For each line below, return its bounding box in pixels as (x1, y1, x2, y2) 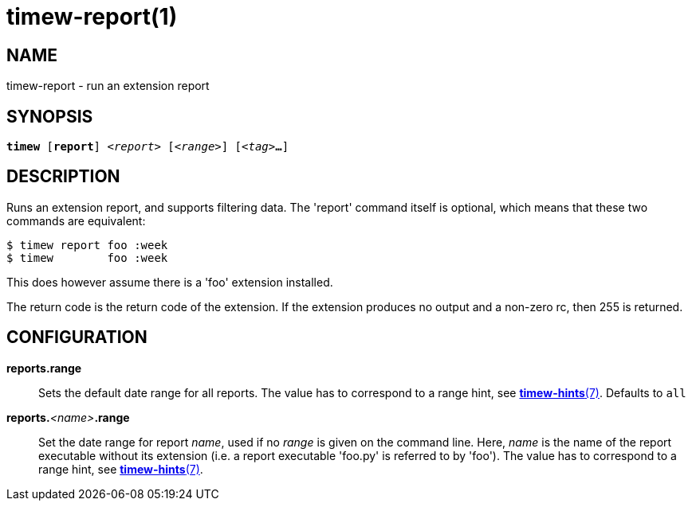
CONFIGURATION (6, 327, 147, 348)
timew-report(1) (6, 3, 178, 30)
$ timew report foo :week (6, 238, 168, 252)
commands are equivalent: (6, 213, 146, 228)
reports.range (6, 361, 82, 375)
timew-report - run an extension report (6, 79, 210, 93)
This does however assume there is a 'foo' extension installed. (6, 275, 333, 289)
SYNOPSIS (6, 106, 93, 127)
